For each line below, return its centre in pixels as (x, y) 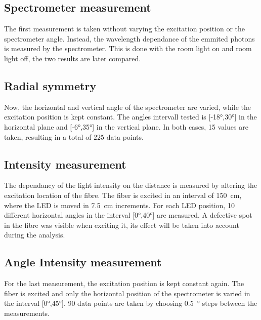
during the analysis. (35, 235)
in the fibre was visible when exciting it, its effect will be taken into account (122, 225)
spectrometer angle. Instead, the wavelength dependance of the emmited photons (129, 38)
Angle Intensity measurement (83, 262)
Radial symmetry (50, 85)
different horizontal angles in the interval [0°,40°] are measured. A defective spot (128, 215)
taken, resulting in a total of (48, 136)
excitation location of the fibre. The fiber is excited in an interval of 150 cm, (123, 195)
